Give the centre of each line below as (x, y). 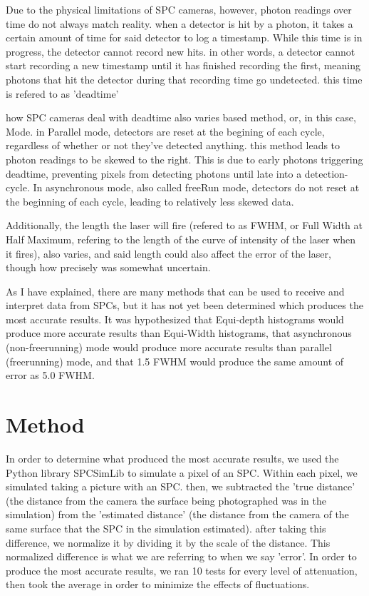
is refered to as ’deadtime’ (62, 93)
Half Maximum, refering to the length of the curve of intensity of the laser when (181, 239)
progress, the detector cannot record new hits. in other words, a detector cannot (181, 51)
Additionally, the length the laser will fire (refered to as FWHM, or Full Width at (184, 225)
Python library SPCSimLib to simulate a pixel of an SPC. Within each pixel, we (182, 472)
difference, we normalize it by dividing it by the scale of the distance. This (168, 542)
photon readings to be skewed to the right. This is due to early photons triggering (184, 159)
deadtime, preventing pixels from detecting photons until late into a (154, 173)
